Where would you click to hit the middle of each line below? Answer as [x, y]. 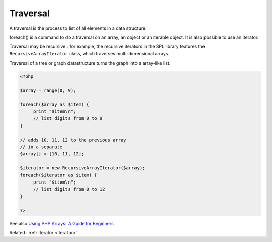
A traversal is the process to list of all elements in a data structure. [78, 28]
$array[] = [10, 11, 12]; [52, 154]
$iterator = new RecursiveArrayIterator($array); [82, 168]
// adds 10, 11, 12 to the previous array [73, 140]
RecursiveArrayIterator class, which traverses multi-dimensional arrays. [89, 53]
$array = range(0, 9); [48, 90]
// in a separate [41, 147]
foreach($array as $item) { [54, 104]
